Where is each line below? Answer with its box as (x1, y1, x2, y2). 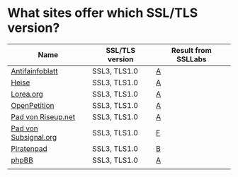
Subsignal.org (11, 132, 57, 142)
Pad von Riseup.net (11, 111, 76, 121)
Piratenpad (11, 143, 47, 153)
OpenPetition (11, 100, 55, 110)
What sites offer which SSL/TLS (7, 5, 198, 21)
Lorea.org (11, 89, 44, 99)
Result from (171, 45, 212, 55)
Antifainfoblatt (11, 66, 58, 75)
